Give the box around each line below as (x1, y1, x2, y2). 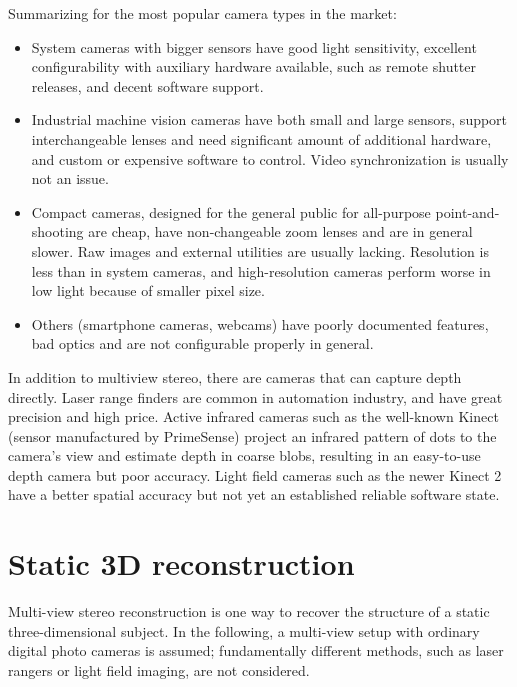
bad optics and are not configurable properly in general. (31, 333, 374, 354)
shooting (31, 221, 84, 242)
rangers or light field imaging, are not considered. (8, 659, 310, 680)
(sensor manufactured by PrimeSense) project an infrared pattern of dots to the (8, 425, 497, 446)
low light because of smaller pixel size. (31, 280, 265, 301)
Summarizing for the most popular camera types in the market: (8, 3, 397, 23)
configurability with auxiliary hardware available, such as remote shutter (31, 56, 477, 77)
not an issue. (31, 168, 109, 189)
